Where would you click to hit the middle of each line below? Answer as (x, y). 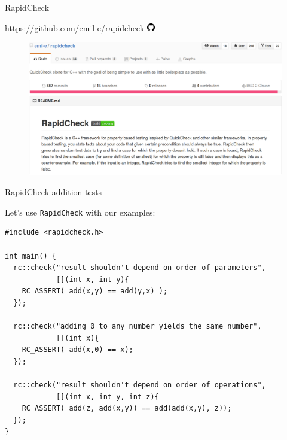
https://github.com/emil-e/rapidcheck (75, 27)
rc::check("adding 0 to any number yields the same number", (138, 327)
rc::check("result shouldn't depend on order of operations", (140, 385)
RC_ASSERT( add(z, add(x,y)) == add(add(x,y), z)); (127, 409)
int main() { (30, 256)
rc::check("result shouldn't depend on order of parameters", (140, 268)
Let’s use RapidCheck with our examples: (80, 212)
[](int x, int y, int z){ (107, 397)
